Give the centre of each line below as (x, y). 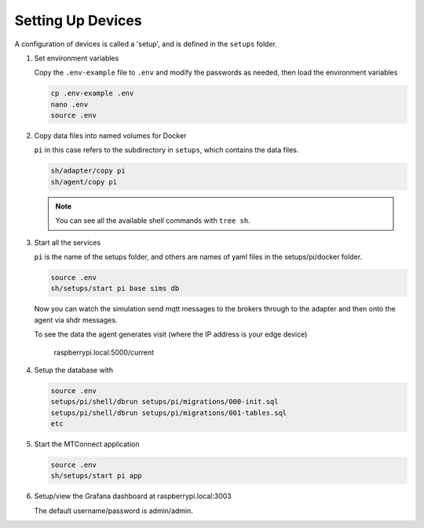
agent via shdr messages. (76, 320)
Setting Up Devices (78, 20)
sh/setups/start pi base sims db (115, 289)
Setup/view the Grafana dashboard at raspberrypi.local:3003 (133, 496)
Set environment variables (77, 58)
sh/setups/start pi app (97, 476)
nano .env (69, 104)
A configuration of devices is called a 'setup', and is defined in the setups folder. (146, 44)
